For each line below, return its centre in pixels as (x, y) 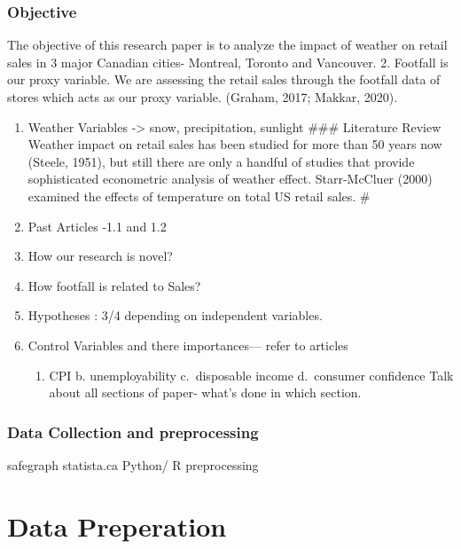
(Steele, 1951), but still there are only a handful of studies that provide (221, 161)
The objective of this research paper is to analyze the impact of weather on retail (227, 45)
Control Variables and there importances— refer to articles (188, 345)
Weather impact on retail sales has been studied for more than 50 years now (235, 144)
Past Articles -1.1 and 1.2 (97, 226)
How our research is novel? (100, 256)
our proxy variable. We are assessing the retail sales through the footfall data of (224, 79)
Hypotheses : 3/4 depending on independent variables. (175, 315)
